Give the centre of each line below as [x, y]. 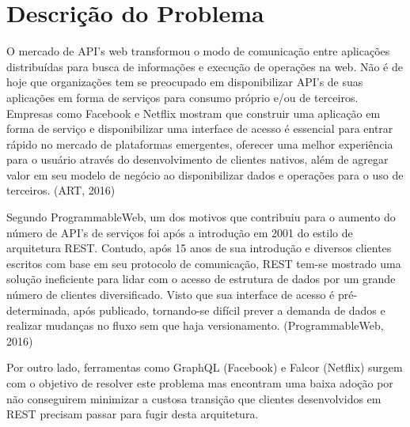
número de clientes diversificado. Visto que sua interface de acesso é [171, 295]
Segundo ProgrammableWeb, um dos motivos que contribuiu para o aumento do [201, 217]
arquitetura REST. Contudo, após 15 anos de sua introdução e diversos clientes [199, 248]
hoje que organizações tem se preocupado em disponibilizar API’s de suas [185, 82]
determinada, [38, 310]
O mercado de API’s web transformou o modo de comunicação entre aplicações [198, 51]
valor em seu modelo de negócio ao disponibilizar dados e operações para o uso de [205, 174]
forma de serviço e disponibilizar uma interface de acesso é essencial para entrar [200, 128]
